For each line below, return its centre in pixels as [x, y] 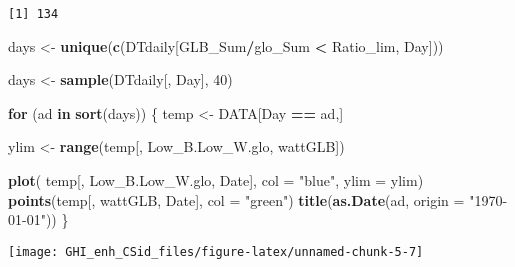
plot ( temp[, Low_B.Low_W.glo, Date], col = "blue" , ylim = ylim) [216, 180]
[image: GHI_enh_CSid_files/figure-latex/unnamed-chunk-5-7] [216, 251]
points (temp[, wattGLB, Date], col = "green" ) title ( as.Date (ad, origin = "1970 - [258, 199]
